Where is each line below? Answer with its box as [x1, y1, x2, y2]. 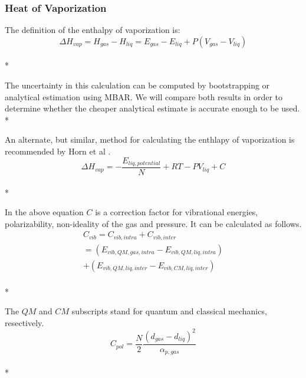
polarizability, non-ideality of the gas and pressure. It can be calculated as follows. [5, 217, 302, 229]
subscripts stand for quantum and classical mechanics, [71, 305, 267, 317]
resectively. [5, 316, 44, 328]
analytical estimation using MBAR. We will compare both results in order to [5, 90, 283, 103]
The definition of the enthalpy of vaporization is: [5, 24, 180, 36]
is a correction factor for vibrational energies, [95, 206, 258, 218]
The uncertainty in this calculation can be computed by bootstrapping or [5, 79, 270, 91]
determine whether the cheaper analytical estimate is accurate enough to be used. [5, 102, 300, 114]
